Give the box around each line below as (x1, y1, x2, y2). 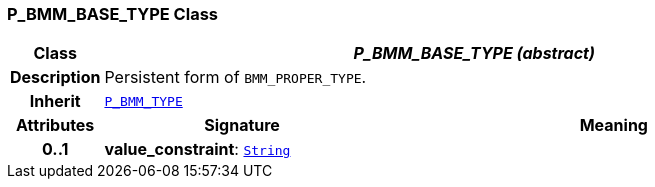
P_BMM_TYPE (104, 93, 183, 109)
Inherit (29, 91, 81, 112)
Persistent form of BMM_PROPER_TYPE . (104, 67, 367, 88)
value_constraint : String (104, 139, 291, 160)
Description (10, 67, 101, 88)
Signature (204, 115, 280, 136)
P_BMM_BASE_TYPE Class (7, 4, 218, 24)
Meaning (579, 115, 648, 136)
